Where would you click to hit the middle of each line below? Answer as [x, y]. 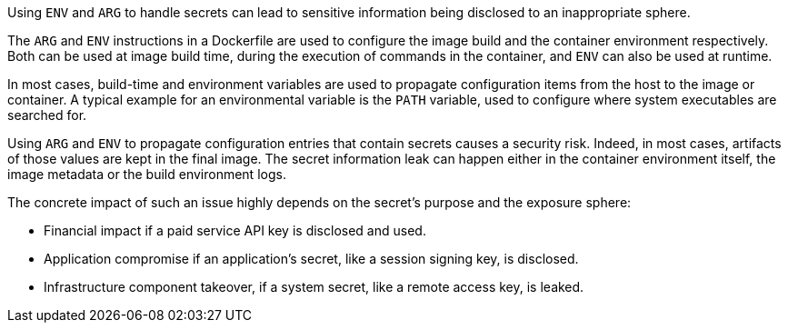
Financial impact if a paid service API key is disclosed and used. [235, 230]
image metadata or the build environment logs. [147, 174]
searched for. [47, 115]
